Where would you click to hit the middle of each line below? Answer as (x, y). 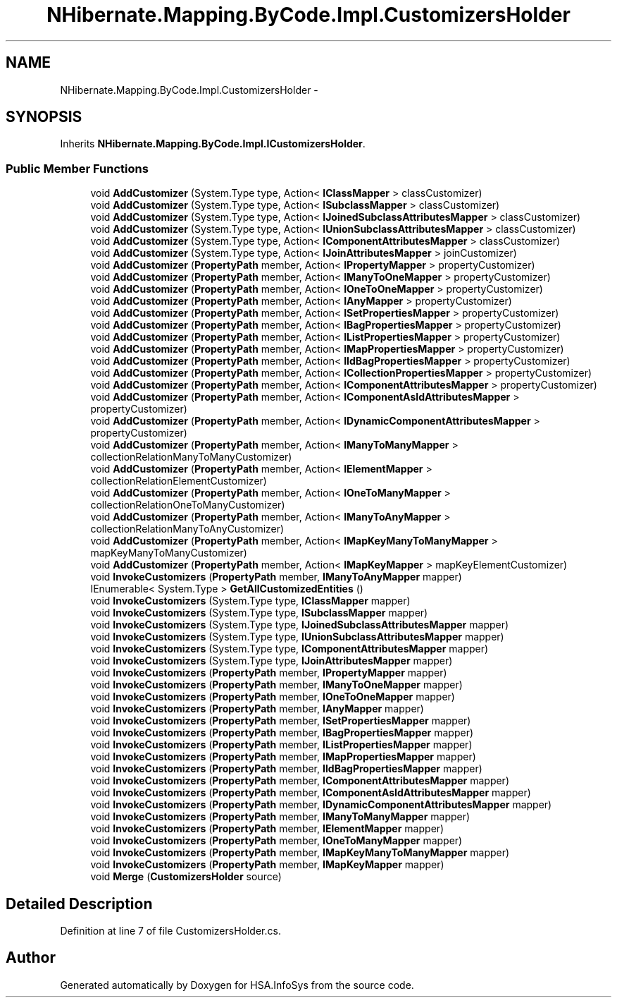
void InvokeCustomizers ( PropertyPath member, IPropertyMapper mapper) (269, 673)
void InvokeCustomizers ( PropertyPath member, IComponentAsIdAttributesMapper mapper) (311, 793)
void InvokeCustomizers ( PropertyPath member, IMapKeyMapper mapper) (267, 865)
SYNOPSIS (44, 117)
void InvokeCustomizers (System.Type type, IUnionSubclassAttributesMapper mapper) (297, 637)
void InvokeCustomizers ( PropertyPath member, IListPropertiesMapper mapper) (281, 745)
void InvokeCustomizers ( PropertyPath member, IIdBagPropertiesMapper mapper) (286, 769)
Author (31, 958)
